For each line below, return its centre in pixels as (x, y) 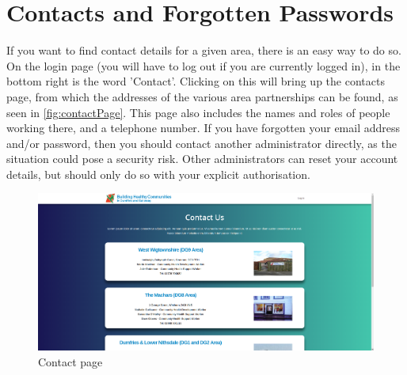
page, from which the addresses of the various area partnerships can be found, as (202, 96)
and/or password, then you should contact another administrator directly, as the (202, 143)
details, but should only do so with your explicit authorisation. (158, 174)
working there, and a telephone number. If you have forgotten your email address (203, 128)
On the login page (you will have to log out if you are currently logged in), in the (203, 65)
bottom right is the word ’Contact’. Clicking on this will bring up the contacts (196, 81)
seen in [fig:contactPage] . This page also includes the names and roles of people (198, 112)
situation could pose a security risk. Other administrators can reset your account (202, 159)
